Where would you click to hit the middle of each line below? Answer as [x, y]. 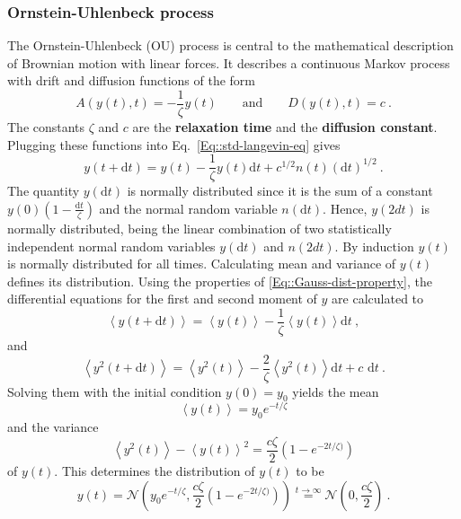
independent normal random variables [111, 246]
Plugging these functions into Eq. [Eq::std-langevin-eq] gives [174, 144]
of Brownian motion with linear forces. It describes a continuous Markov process [229, 62]
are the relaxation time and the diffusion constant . [285, 127]
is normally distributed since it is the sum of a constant [280, 191]
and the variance [53, 427]
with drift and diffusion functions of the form [132, 80]
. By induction [374, 246]
